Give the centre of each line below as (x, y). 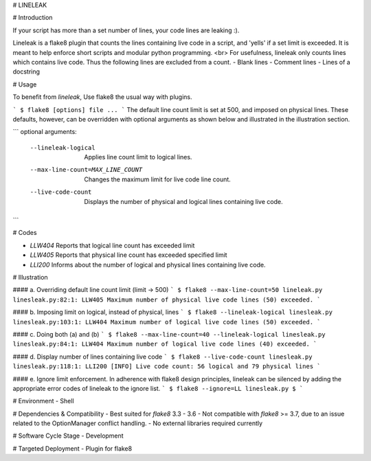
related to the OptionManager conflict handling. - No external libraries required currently (138, 423)
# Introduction (33, 18)
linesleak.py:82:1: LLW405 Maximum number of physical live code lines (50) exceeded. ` (167, 300)
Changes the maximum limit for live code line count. (158, 179)
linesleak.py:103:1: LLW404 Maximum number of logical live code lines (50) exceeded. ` (167, 322)
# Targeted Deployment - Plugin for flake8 (72, 448)
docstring (26, 71)
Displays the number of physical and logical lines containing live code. (183, 201)
